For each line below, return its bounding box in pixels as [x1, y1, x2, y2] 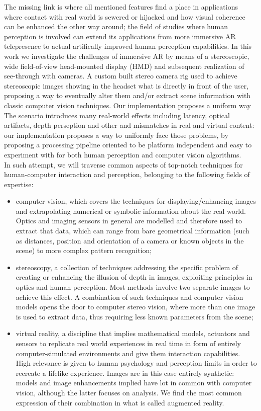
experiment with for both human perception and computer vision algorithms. [4, 149, 241, 159]
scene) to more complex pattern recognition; [16, 245, 152, 256]
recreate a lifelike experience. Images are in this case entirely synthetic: [16, 367, 234, 378]
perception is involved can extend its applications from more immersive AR [4, 31, 236, 41]
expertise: [4, 179, 34, 189]
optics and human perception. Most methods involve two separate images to [16, 282, 250, 292]
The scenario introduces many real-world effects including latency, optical [4, 110, 230, 120]
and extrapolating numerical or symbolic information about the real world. [16, 205, 246, 216]
